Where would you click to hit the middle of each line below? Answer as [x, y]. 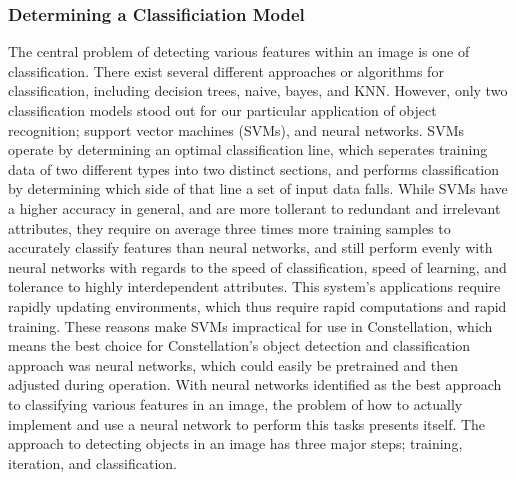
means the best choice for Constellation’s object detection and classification [239, 345]
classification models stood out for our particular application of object [222, 110]
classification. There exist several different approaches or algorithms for [226, 70]
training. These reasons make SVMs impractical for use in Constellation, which [250, 325]
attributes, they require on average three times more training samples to [229, 227]
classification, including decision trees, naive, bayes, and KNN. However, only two [258, 90]
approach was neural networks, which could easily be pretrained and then [233, 364]
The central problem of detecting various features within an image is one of [239, 51]
